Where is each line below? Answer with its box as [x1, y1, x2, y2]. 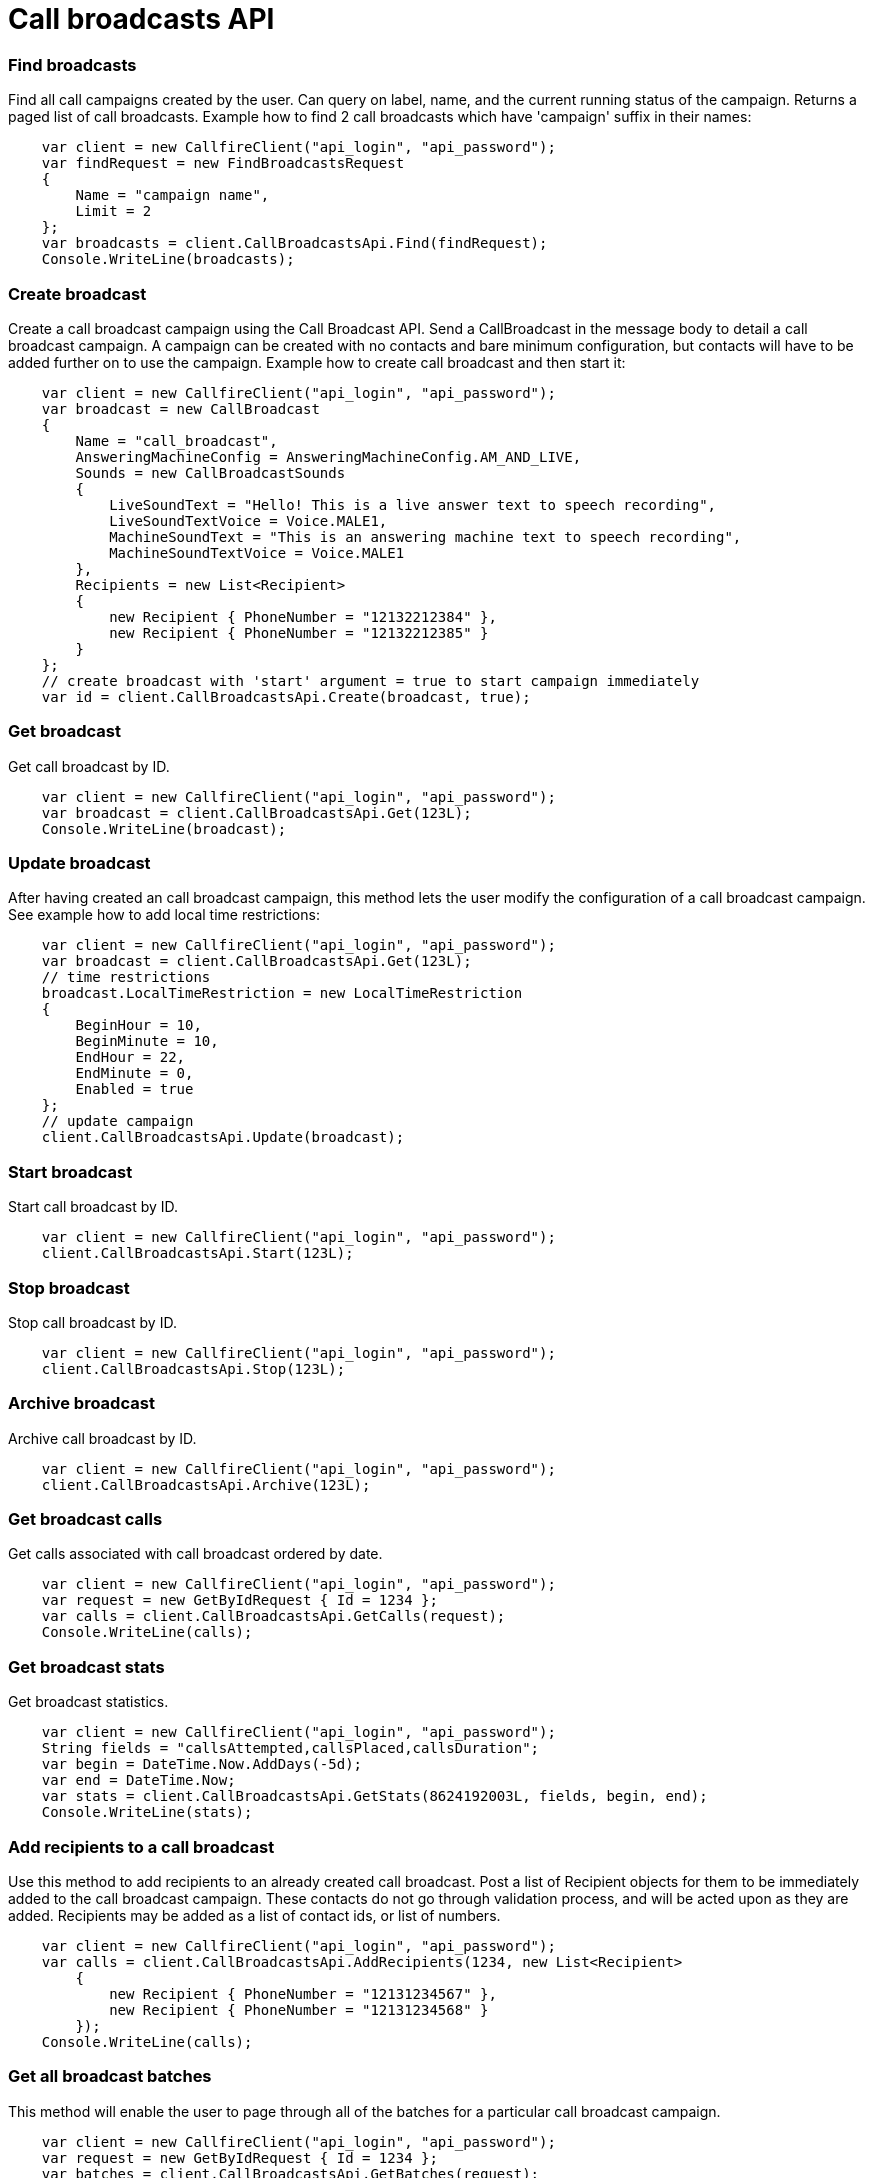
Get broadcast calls [8, 1509, 163, 1529]
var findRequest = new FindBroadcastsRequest [41, 155, 405, 172]
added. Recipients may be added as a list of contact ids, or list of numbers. [8, 1906, 501, 1924]
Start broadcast [8, 1161, 133, 1182]
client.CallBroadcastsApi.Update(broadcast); [41, 1129, 405, 1146]
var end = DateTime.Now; [41, 1772, 236, 1789]
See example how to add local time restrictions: [8, 906, 320, 924]
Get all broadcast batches [8, 2066, 212, 2087]
